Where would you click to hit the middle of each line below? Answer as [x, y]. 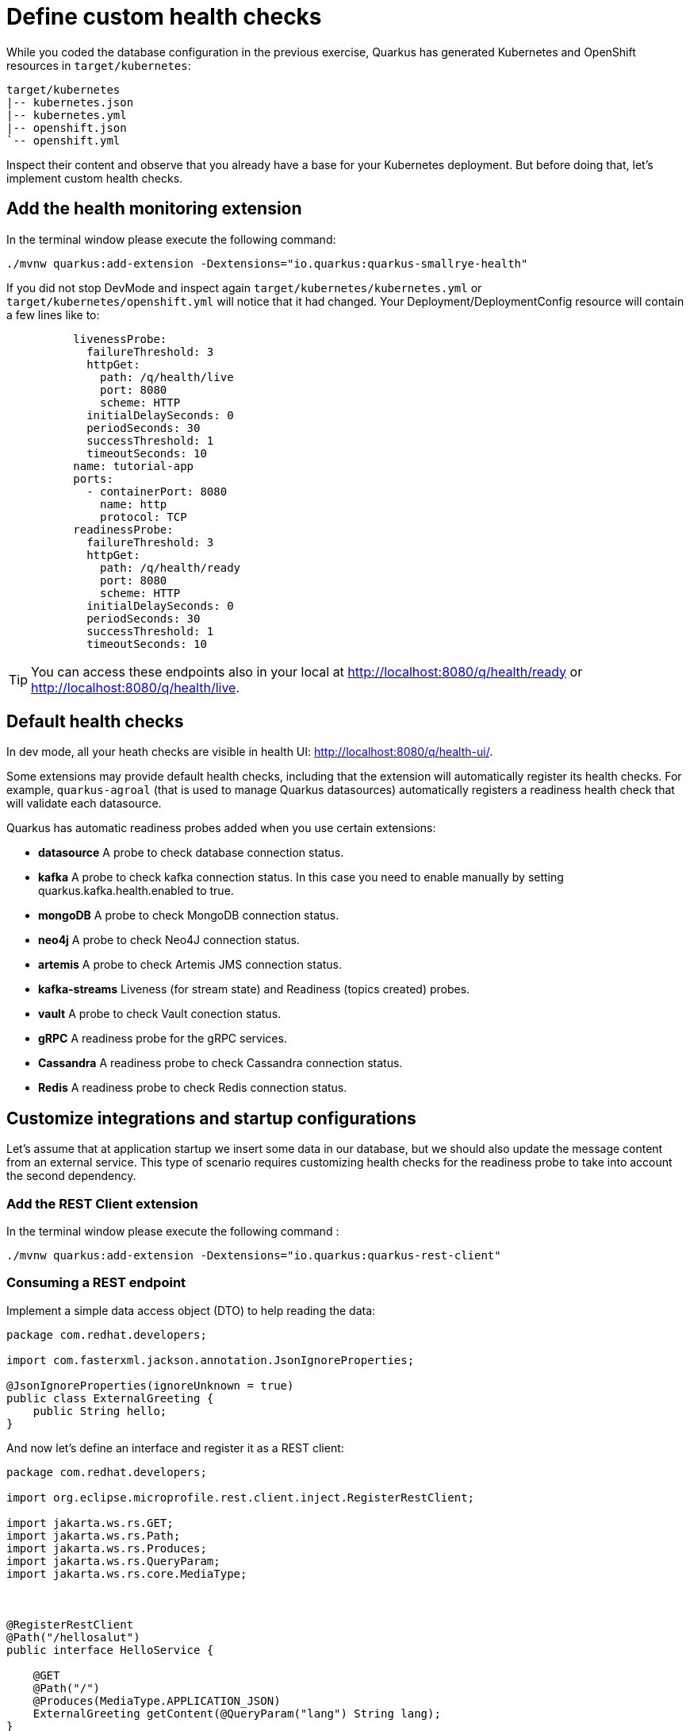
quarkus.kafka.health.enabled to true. [136, 891]
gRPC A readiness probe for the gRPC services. [163, 1039]
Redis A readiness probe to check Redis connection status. [193, 1088]
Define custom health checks [164, 17]
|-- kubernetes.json [70, 102]
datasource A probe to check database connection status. [191, 853]
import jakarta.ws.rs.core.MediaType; [127, 1573]
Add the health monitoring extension [154, 209]
